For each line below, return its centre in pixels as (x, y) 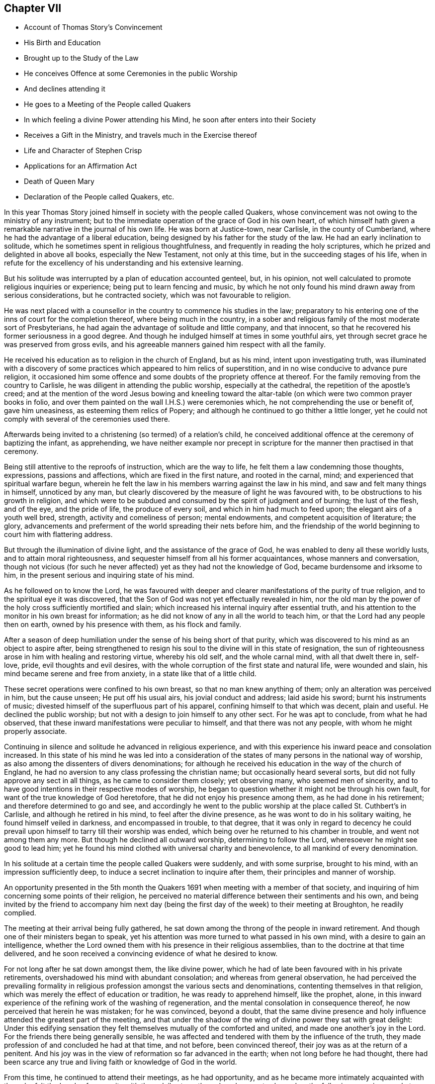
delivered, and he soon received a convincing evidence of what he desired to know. (141, 954)
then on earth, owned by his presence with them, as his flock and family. (123, 625)
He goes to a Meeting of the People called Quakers (107, 104)
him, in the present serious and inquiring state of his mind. (99, 575)
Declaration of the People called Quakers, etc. (99, 197)
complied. (20, 913)
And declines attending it (65, 89)
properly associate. (36, 731)
